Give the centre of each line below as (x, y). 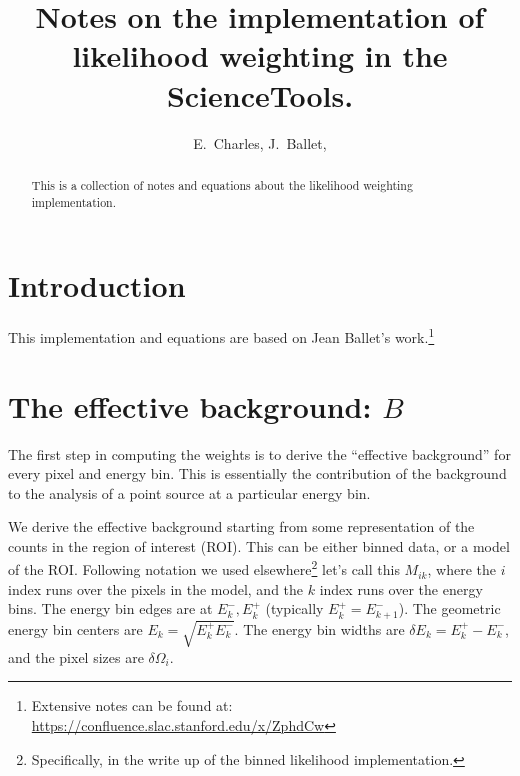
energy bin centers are (75, 628)
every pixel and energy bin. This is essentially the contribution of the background (257, 473)
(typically (294, 608)
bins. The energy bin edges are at (110, 608)
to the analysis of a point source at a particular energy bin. (189, 492)
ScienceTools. (260, 94)
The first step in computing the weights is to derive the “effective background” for (259, 453)
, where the (461, 569)
